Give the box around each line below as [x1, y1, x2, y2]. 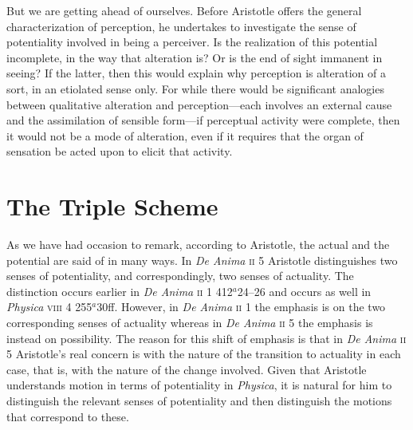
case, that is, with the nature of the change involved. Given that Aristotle [6, 361, 367, 377]
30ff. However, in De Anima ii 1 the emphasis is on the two [96, 298, 386, 315]
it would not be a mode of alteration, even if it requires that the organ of [6, 127, 364, 144]
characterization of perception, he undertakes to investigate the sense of [6, 18, 356, 34]
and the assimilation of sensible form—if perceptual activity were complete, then [6, 112, 400, 128]
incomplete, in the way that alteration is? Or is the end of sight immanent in [6, 49, 383, 65]
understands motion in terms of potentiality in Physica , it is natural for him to [6, 377, 392, 393]
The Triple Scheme [6, 190, 218, 223]
